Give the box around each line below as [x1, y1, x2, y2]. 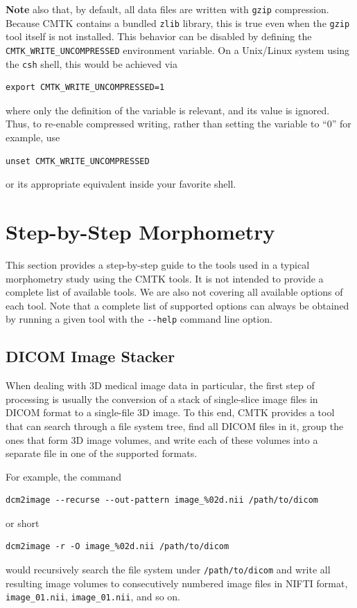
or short [6, 515, 40, 530]
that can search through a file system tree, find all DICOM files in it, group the [6, 418, 344, 433]
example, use [6, 130, 60, 144]
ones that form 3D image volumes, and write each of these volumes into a [6, 432, 318, 447]
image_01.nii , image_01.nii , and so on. [6, 589, 181, 604]
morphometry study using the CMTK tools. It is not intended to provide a [6, 271, 324, 285]
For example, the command [6, 469, 122, 483]
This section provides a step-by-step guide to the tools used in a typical [6, 257, 310, 271]
